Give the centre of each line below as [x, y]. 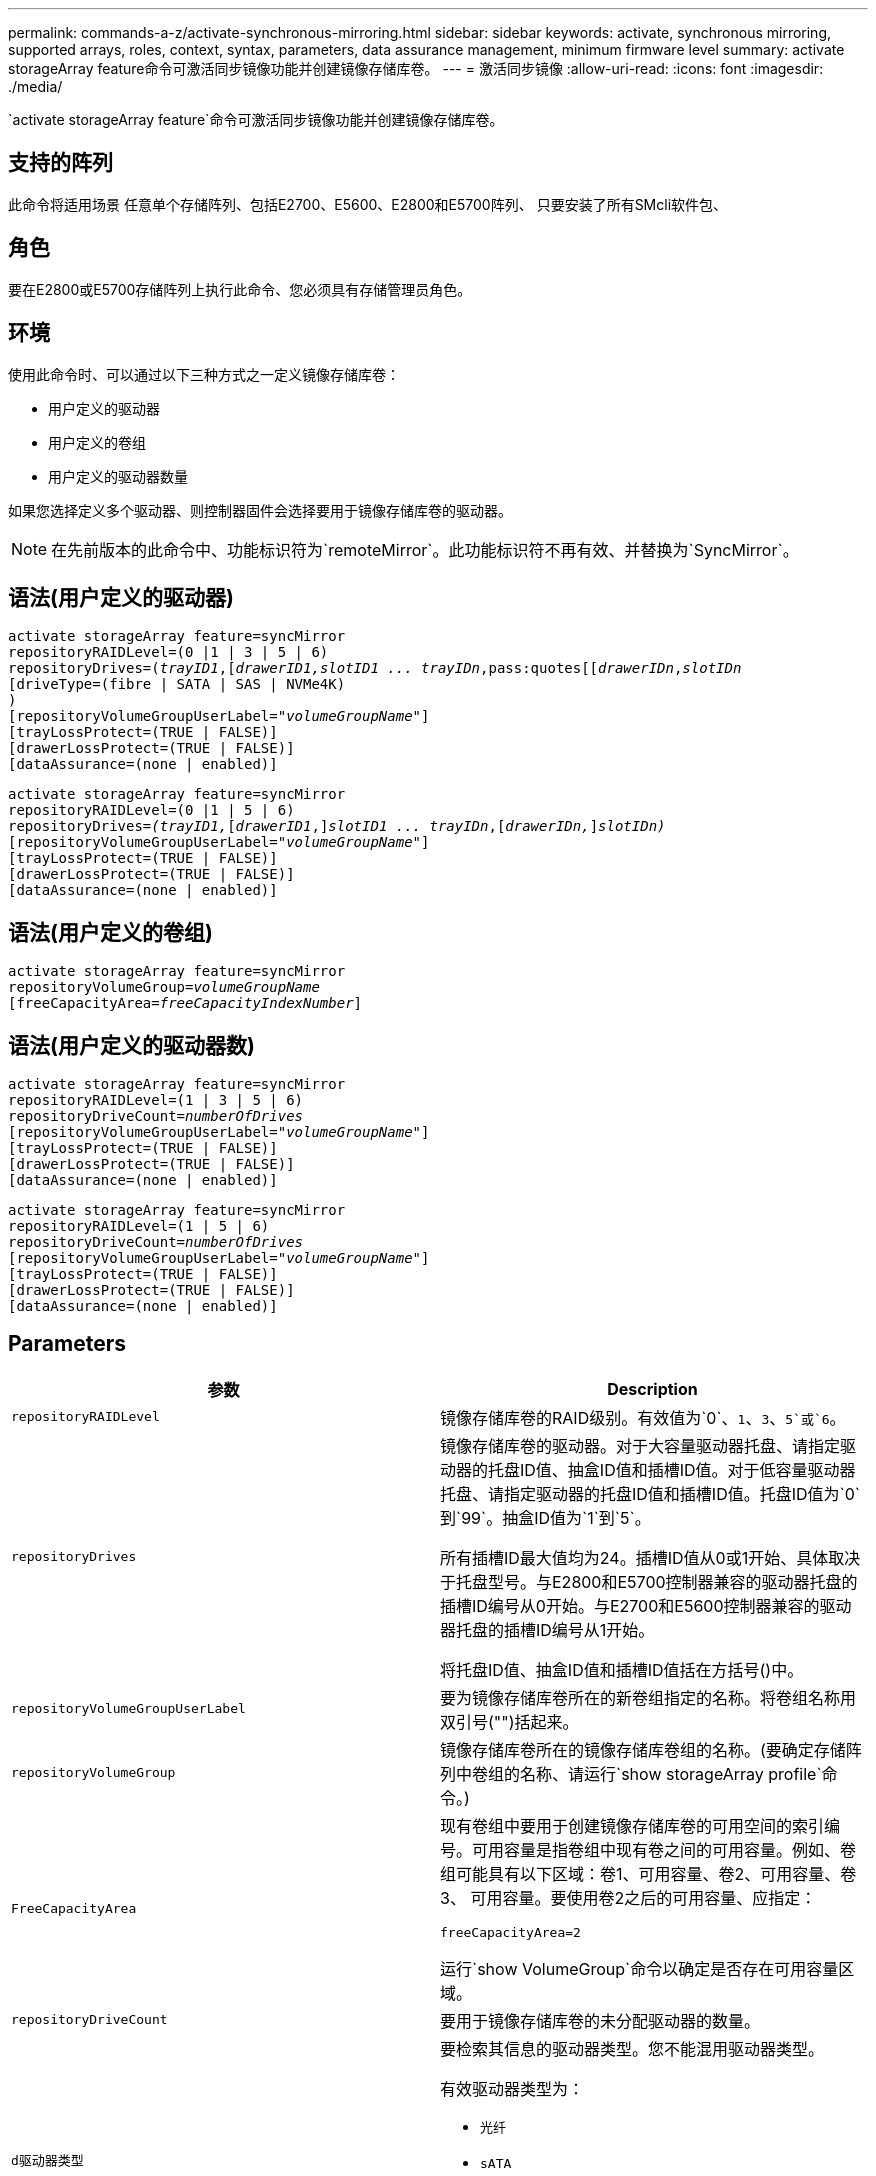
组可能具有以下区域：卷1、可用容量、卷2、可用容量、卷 [648, 1873]
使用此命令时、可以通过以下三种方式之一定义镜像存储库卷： [204, 374]
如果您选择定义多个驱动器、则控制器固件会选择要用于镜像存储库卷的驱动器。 [260, 510]
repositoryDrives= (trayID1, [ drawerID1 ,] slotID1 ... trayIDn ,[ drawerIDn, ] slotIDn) [337, 826]
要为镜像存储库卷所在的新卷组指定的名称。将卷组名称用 [648, 1697]
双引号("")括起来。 [509, 1721]
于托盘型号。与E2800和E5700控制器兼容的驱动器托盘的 [649, 1581]
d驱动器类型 [47, 2160]
